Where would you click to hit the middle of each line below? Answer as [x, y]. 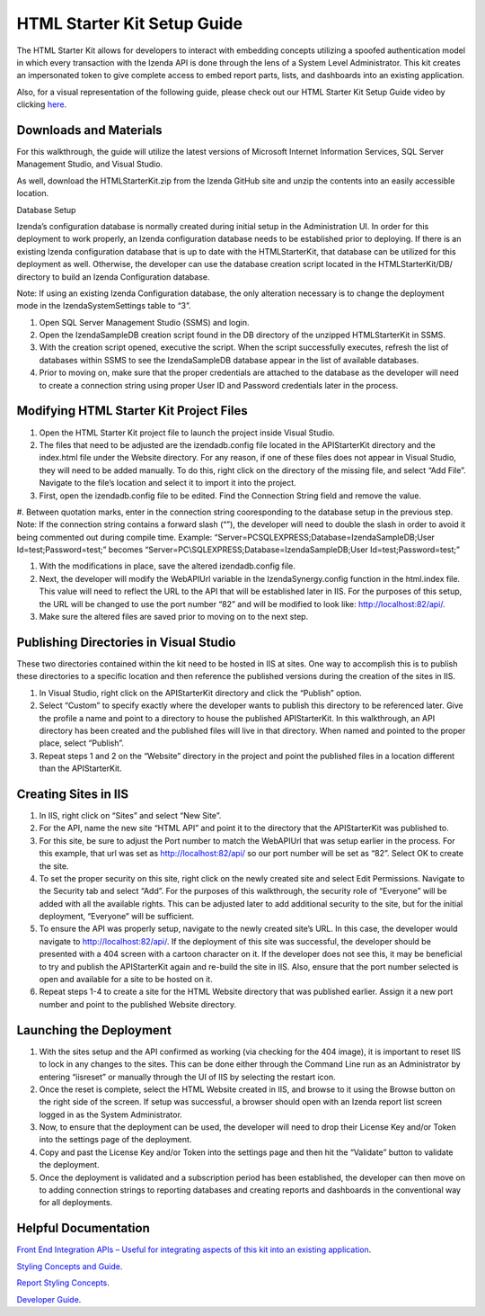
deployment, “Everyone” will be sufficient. [117, 917]
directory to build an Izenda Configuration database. [113, 277]
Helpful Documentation [83, 1228]
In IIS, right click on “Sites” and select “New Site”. [130, 815]
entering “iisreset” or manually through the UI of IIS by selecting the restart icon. [187, 1077]
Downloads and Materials [89, 130]
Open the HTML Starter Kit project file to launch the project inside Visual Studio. [187, 433]
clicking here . [42, 104]
